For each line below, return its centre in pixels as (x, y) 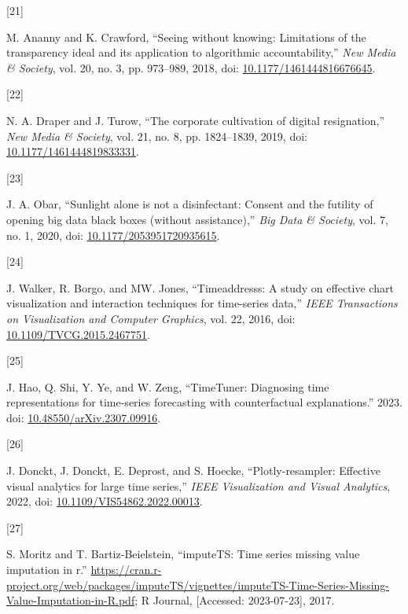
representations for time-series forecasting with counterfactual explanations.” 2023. (204, 402)
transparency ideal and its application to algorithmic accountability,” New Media (201, 52)
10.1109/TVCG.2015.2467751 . (78, 334)
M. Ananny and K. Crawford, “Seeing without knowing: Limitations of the (186, 37)
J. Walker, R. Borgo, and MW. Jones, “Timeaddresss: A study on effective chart (200, 287)
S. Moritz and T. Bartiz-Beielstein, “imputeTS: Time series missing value (183, 554)
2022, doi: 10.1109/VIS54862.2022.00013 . (105, 501)
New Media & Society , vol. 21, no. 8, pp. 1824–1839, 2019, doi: (157, 136)
